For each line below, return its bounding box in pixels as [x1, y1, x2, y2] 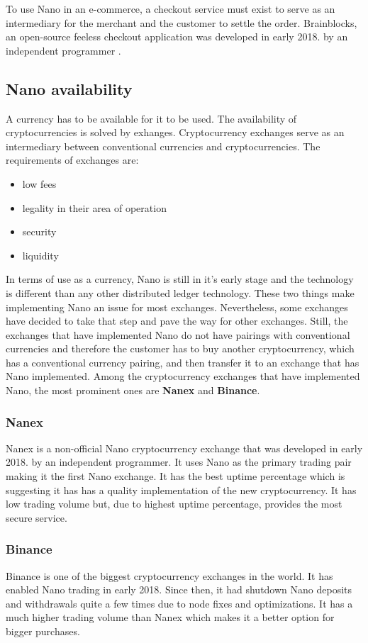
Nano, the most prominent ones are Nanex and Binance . [6, 383, 260, 398]
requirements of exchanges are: [6, 152, 139, 167]
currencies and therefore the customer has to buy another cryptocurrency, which [6, 341, 355, 356]
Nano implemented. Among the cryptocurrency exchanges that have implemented [6, 369, 360, 384]
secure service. [6, 510, 67, 525]
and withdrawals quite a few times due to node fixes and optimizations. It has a [6, 596, 353, 610]
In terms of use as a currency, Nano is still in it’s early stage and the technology [6, 272, 354, 286]
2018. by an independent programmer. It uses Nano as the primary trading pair [6, 454, 352, 469]
